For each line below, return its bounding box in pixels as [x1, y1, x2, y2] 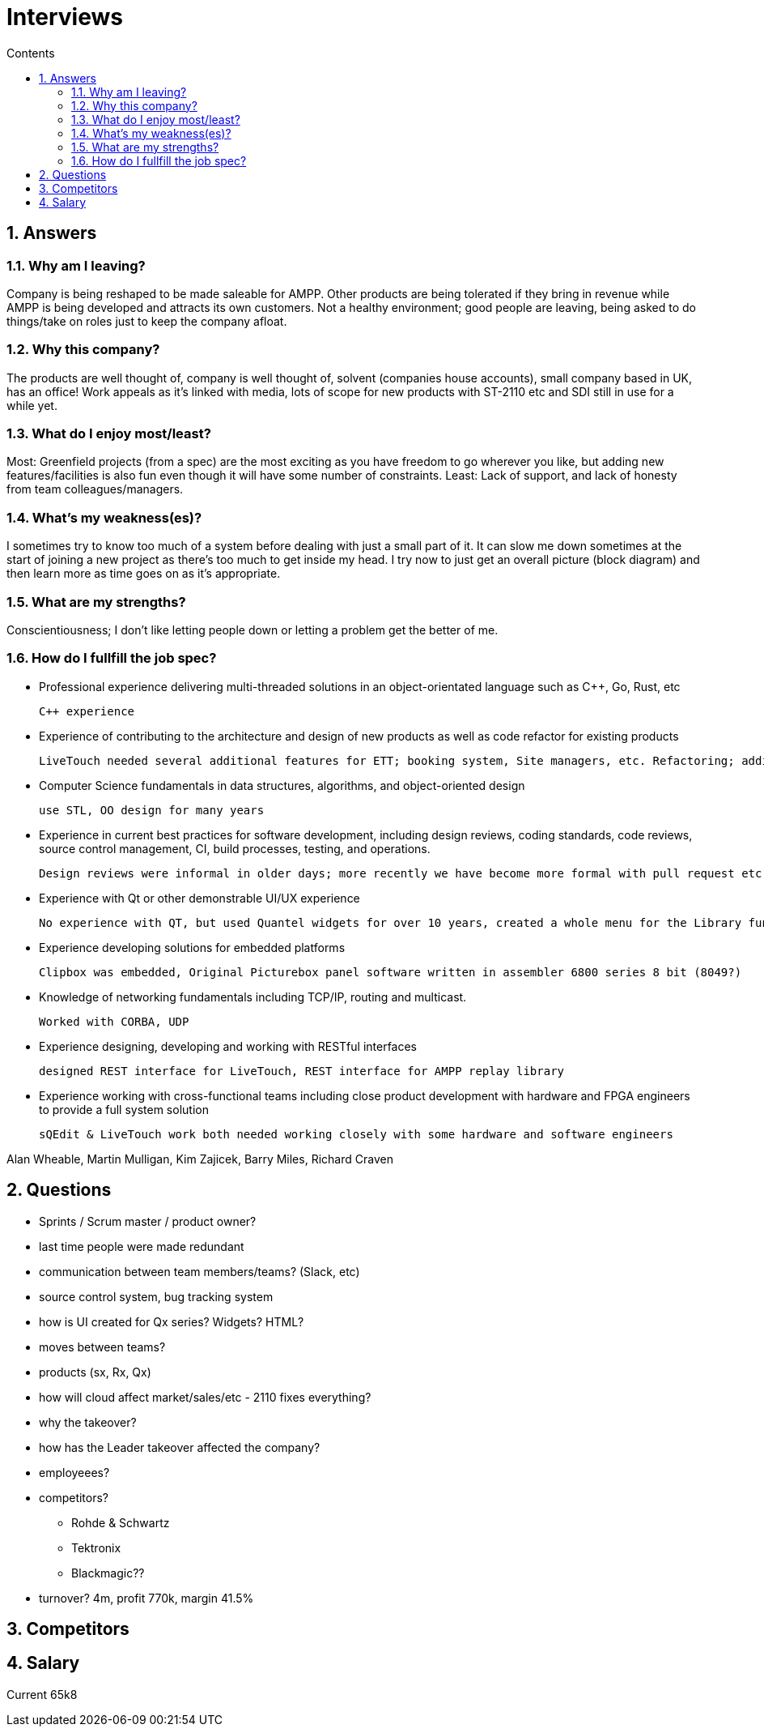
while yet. [6, 398, 57, 412]
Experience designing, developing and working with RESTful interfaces [39, 1039, 418, 1053]
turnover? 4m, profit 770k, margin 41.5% [39, 1590, 254, 1605]
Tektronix [71, 1540, 121, 1555]
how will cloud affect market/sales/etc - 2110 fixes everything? [39, 1389, 371, 1404]
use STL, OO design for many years [39, 803, 265, 817]
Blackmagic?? [71, 1565, 145, 1580]
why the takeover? [39, 1415, 137, 1429]
